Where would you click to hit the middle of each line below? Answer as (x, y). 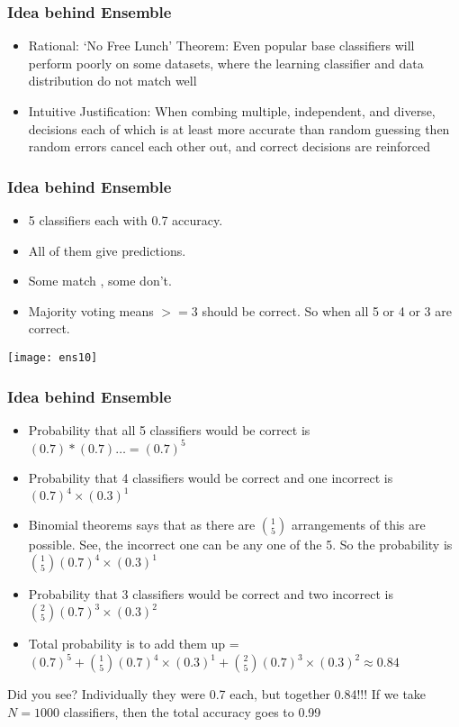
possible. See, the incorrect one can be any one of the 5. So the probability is (240, 545)
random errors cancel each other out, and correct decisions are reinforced (229, 146)
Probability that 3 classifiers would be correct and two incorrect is (211, 594)
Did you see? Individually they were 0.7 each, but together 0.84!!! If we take (217, 694)
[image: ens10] (53, 357)
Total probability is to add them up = (134, 644)
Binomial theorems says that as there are (142, 525)
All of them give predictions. (107, 250)
